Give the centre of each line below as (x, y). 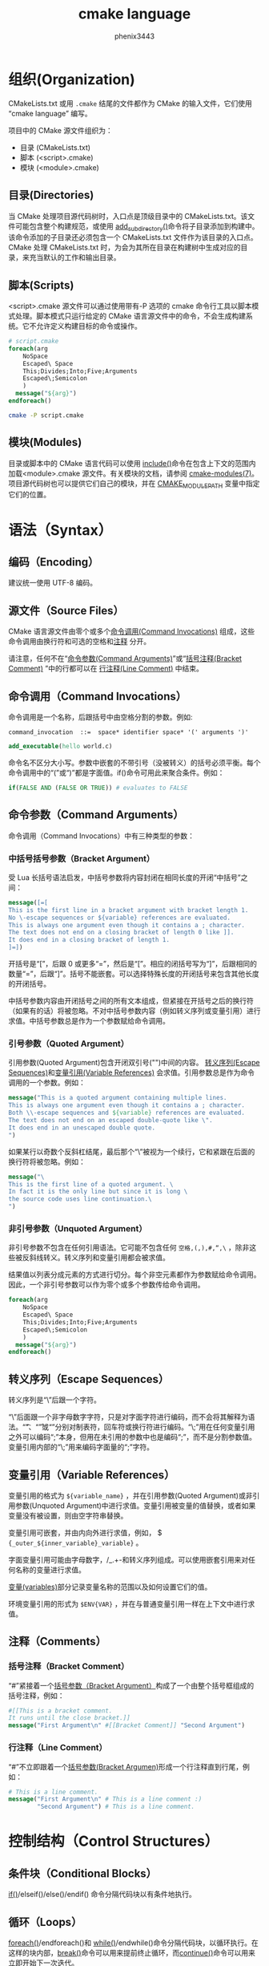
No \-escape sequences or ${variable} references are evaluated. (119, 918)
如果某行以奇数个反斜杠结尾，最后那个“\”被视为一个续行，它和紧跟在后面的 (132, 1151)
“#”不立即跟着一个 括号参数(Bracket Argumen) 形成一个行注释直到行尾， (126, 1766)
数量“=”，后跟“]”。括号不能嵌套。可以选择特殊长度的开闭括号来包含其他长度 (134, 974)
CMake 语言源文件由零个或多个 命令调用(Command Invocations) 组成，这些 (131, 631)
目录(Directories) (51, 195)
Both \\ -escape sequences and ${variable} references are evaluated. (127, 1113)
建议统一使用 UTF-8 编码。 (53, 583)
